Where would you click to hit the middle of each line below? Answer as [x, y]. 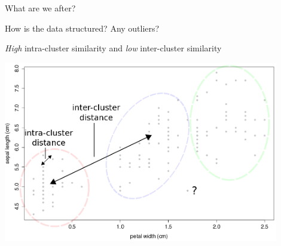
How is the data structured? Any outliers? [82, 28]
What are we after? [40, 8]
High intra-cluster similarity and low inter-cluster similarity [113, 48]
